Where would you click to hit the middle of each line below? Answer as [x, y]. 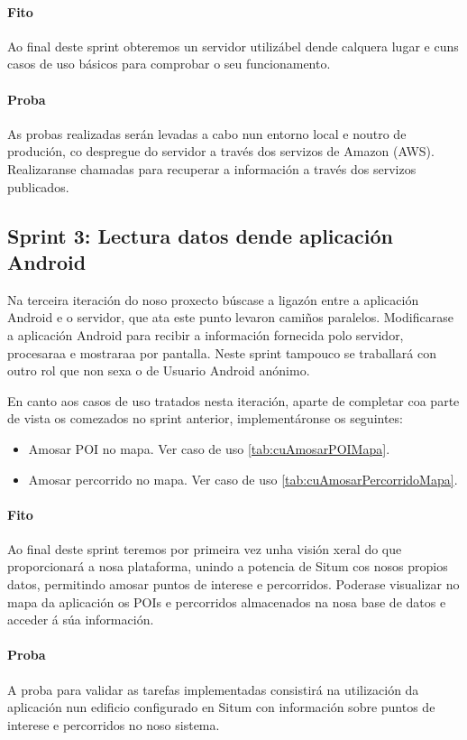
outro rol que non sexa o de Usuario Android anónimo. [159, 370]
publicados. [38, 186]
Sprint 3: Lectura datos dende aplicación [200, 235]
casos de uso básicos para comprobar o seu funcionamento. [169, 64]
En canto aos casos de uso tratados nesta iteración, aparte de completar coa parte [233, 400]
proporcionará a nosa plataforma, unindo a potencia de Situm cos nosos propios [228, 566]
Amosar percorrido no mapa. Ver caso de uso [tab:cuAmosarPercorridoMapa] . [243, 479]
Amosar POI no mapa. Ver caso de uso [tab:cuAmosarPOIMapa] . [209, 448]
